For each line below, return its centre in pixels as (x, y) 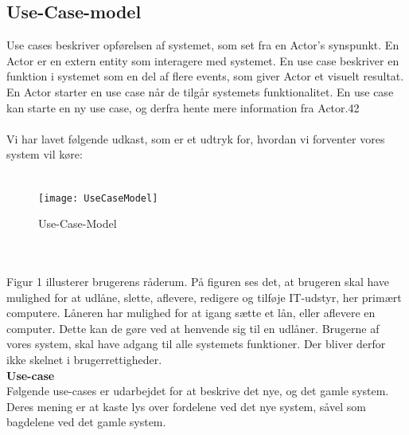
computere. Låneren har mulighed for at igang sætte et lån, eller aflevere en (191, 313)
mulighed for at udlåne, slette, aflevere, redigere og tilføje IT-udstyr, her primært (204, 297)
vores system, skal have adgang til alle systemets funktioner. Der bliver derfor (196, 344)
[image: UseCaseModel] (98, 198)
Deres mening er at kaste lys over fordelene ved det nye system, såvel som (186, 406)
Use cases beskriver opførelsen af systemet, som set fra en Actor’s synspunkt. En (203, 45)
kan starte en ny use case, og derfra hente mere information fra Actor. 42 (183, 107)
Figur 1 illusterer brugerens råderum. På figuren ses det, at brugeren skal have (198, 281)
